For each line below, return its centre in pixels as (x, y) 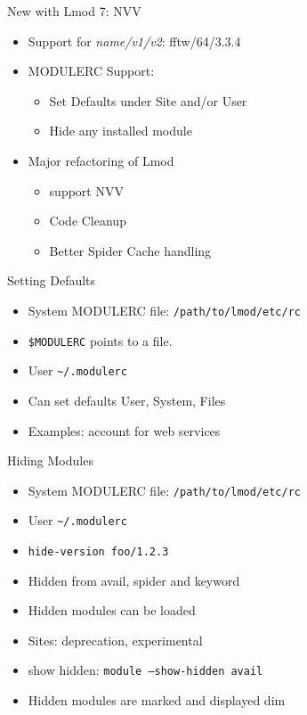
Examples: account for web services (124, 430)
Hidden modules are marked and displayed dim (157, 700)
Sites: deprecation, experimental (115, 640)
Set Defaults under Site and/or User (148, 100)
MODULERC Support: (91, 71)
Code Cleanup (88, 221)
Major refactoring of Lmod (101, 160)
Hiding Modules (50, 460)
